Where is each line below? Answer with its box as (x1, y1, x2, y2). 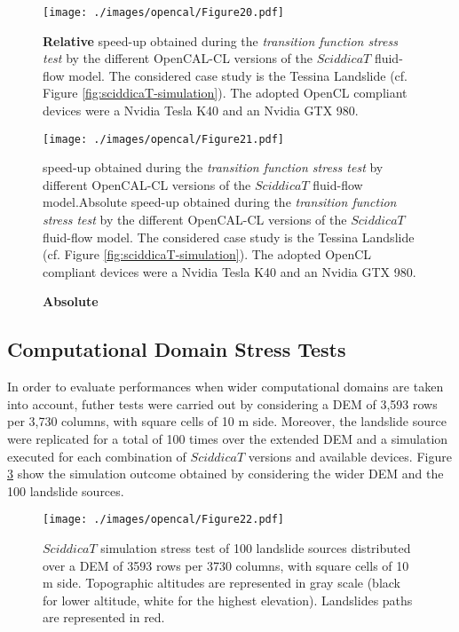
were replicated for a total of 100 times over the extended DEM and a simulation (7, 430, 448, 448)
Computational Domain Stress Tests (7, 336, 346, 363)
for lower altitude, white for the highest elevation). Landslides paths (43, 590, 413, 609)
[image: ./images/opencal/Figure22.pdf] (43, 513, 285, 526)
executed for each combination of (7, 446, 186, 465)
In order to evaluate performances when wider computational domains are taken (7, 377, 444, 396)
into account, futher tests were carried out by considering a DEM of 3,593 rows (7, 394, 438, 413)
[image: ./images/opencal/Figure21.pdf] (43, 132, 285, 146)
